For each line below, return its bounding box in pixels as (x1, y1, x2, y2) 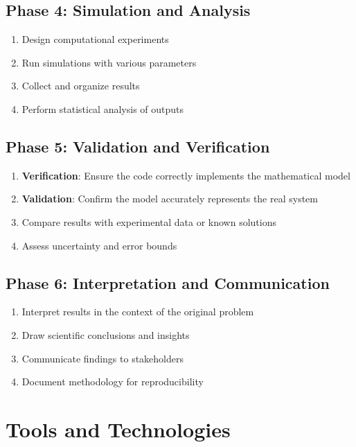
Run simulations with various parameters (21, 55, 197, 69)
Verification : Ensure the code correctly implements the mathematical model (21, 168, 350, 182)
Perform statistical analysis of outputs (21, 101, 184, 116)
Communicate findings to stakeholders (21, 351, 184, 365)
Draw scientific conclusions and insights (21, 327, 190, 342)
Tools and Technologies (6, 414, 231, 443)
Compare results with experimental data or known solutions (21, 214, 276, 229)
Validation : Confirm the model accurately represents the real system (21, 191, 318, 206)
